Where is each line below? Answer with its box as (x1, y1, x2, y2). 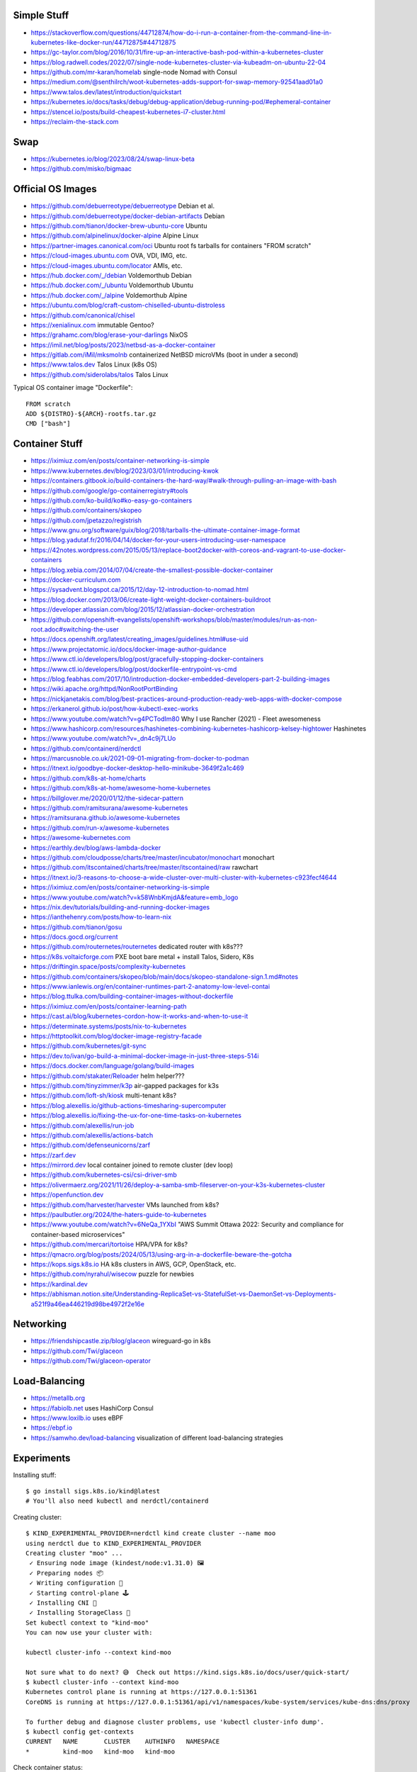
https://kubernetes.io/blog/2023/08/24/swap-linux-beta (30, 155, 195, 163)
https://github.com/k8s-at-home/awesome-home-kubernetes (30, 784, 211, 792)
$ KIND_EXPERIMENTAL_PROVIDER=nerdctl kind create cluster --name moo (25, 1530, 276, 1537)
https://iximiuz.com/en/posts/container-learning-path (30, 1002, 187, 1010)
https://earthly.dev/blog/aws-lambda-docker (30, 843, 161, 852)
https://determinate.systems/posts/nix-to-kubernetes (30, 1021, 187, 1031)
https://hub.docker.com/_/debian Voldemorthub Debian (30, 271, 193, 279)
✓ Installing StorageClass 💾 (29, 1609, 131, 1617)
